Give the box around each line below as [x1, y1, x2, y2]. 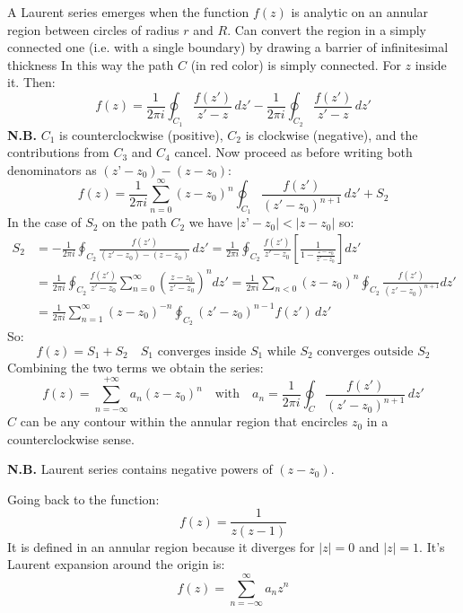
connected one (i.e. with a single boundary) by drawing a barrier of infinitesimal [7, 38, 449, 57]
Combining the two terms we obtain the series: [7, 357, 264, 376]
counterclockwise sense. [7, 429, 135, 448]
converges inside [157, 345, 247, 358]
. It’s [419, 537, 445, 556]
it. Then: [7, 73, 56, 92]
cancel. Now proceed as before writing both [174, 143, 413, 162]
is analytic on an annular [291, 3, 429, 21]
